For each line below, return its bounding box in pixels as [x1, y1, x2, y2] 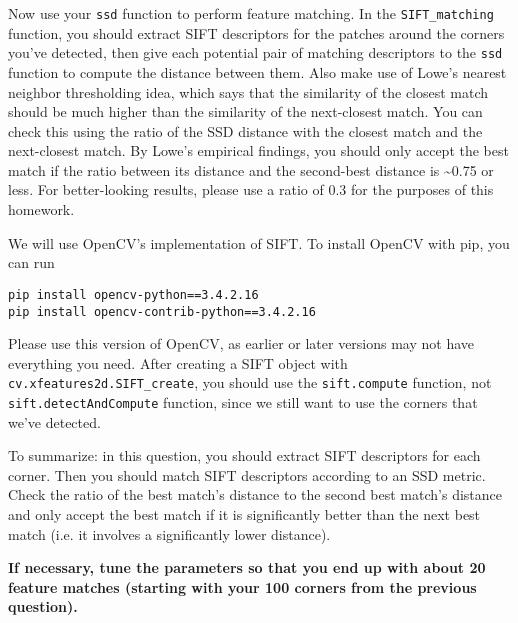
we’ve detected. [8, 411, 101, 432]
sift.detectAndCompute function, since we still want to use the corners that [8, 392, 478, 412]
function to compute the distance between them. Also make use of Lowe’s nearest [8, 61, 507, 82]
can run [8, 252, 55, 273]
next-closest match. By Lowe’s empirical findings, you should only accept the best [8, 140, 509, 161]
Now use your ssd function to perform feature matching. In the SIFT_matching [8, 3, 494, 23]
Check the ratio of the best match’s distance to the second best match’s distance [8, 484, 503, 505]
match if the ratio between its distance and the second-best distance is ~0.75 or [8, 159, 494, 180]
